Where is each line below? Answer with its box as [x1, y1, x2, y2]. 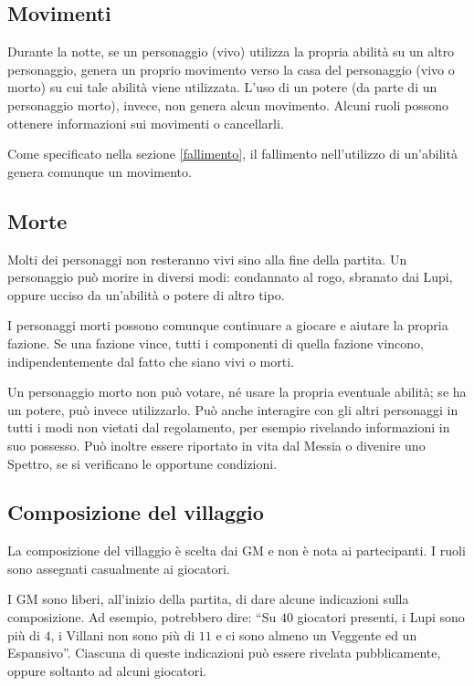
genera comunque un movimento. [7, 161, 192, 181]
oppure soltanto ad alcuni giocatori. [7, 660, 206, 680]
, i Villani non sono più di [50, 625, 195, 644]
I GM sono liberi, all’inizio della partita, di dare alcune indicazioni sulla [7, 589, 409, 608]
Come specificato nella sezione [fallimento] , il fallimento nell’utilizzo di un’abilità [7, 144, 458, 163]
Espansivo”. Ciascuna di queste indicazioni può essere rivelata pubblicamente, [7, 643, 441, 662]
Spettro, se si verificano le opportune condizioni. [7, 453, 278, 473]
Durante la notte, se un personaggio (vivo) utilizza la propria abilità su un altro [7, 42, 455, 61]
